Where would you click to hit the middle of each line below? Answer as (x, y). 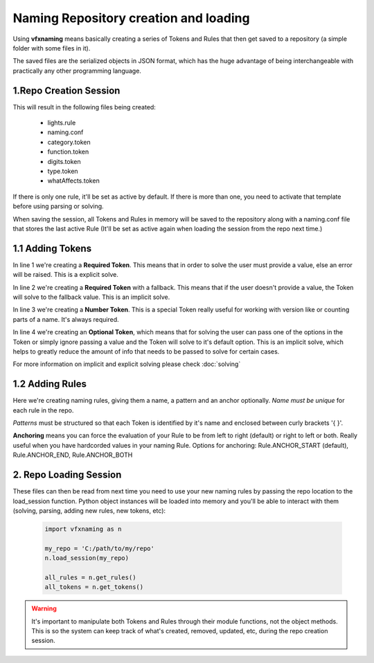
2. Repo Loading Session (67, 475)
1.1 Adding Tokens (52, 248)
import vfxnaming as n (83, 529)
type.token (63, 171)
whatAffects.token (73, 181)
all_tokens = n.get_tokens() (94, 587)
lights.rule (62, 123)
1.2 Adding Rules (50, 384)
